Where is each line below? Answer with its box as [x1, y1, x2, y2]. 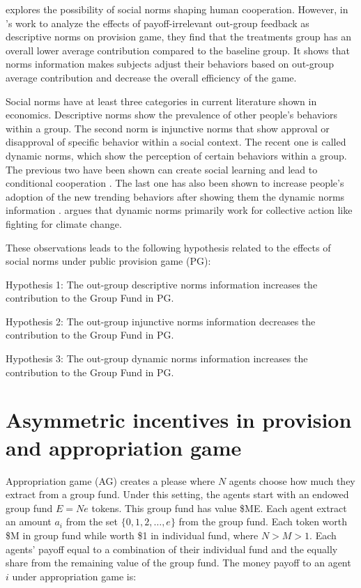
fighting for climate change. [6, 216, 122, 231]
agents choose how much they [229, 473, 355, 488]
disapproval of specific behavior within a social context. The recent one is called [6, 134, 346, 149]
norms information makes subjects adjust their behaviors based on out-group [6, 56, 334, 71]
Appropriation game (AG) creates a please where [6, 473, 215, 488]
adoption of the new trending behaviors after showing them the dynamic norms [6, 189, 345, 203]
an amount [6, 514, 52, 529]
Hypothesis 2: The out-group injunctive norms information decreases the [6, 314, 316, 328]
